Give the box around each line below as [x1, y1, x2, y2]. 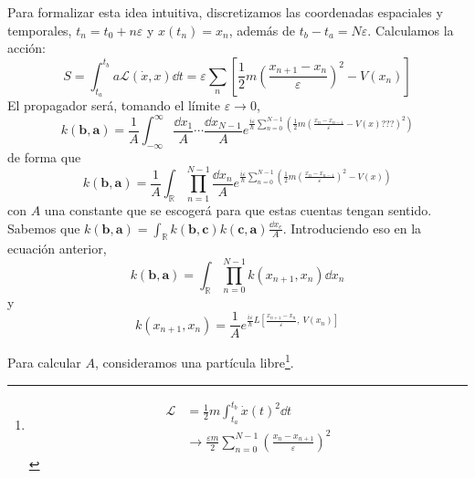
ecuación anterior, [7, 239, 107, 258]
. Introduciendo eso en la [282, 218, 422, 237]
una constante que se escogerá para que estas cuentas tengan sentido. [44, 201, 432, 220]
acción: [7, 38, 46, 57]
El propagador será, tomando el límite [7, 95, 220, 114]
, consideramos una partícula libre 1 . [94, 350, 294, 371]
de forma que [7, 147, 81, 166]
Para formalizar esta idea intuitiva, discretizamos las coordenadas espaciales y [7, 3, 443, 21]
